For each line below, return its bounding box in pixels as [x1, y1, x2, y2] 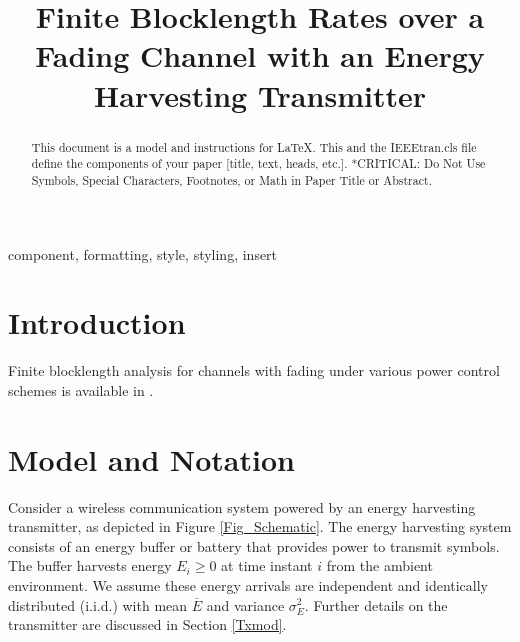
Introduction [8, 302, 186, 343]
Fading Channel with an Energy [35, 35, 485, 76]
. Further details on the [304, 594, 448, 615]
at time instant [221, 555, 313, 576]
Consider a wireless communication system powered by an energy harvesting [8, 496, 476, 517]
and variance [206, 594, 285, 615]
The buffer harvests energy [8, 555, 172, 576]
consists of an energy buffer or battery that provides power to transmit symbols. [8, 535, 500, 556]
